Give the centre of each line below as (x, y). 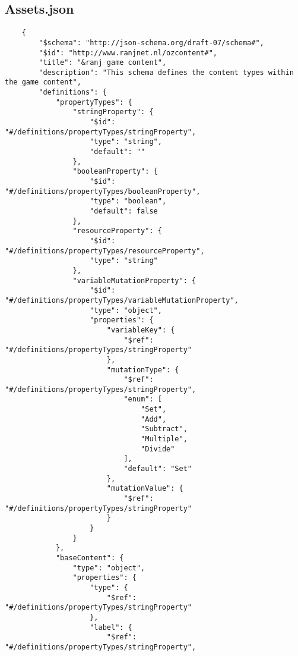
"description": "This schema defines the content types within (166, 72)
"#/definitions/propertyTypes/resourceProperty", (105, 251)
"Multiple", (164, 439)
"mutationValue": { (145, 489)
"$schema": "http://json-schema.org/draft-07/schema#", (151, 43)
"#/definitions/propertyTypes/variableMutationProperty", (122, 300)
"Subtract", (164, 429)
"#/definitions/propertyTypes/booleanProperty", (103, 191)
